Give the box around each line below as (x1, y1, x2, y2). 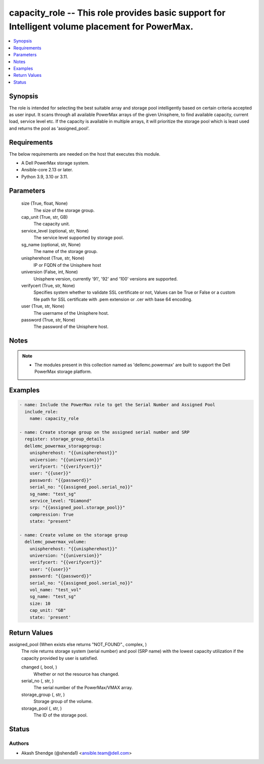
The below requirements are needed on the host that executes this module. (9, 151, 161, 157)
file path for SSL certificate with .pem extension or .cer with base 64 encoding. (33, 296, 193, 302)
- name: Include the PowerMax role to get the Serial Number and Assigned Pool (19, 402, 216, 408)
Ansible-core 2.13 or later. (21, 167, 73, 173)
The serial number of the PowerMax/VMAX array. (33, 685, 133, 691)
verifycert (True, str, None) (21, 282, 75, 288)
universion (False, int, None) (21, 269, 78, 275)
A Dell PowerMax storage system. (21, 160, 90, 166)
